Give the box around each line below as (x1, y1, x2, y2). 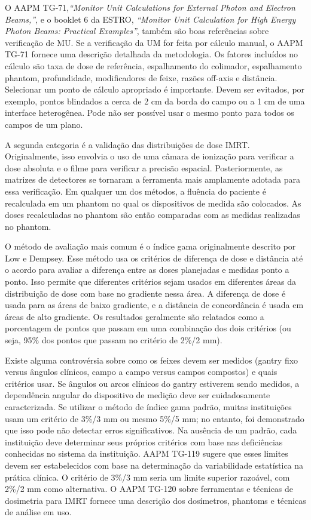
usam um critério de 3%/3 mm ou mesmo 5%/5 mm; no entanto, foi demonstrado (5, 412, 304, 424)
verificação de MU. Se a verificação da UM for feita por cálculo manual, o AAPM (5, 36, 303, 48)
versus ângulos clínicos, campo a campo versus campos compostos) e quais (5, 365, 278, 378)
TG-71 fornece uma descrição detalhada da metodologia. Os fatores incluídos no (5, 48, 298, 60)
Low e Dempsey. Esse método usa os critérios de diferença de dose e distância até (5, 251, 303, 264)
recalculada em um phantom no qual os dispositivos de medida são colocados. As (5, 196, 301, 209)
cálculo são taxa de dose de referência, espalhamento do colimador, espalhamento (5, 59, 302, 72)
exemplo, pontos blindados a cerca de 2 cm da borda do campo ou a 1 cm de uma (5, 94, 305, 107)
